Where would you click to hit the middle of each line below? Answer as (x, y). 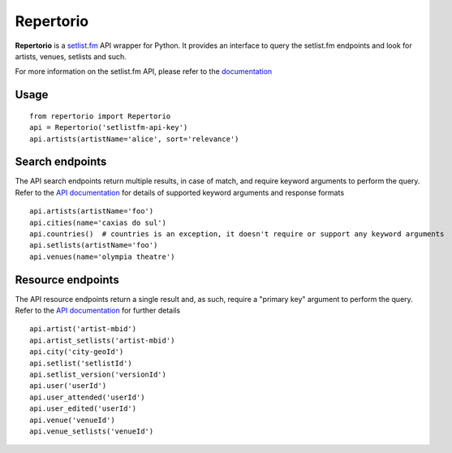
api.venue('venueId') (72, 420)
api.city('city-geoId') (77, 352)
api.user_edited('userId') (83, 409)
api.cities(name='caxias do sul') (98, 222)
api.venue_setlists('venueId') (92, 431)
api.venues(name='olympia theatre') (102, 257)
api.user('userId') (68, 386)
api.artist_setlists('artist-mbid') (102, 340)
